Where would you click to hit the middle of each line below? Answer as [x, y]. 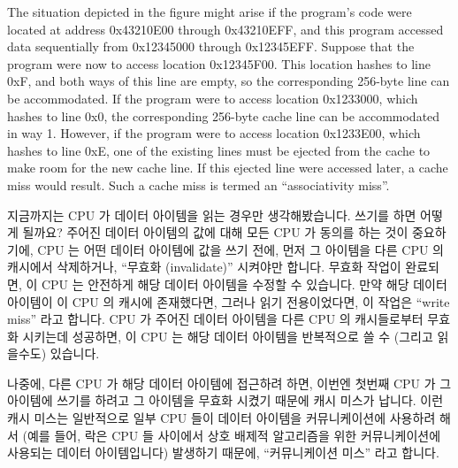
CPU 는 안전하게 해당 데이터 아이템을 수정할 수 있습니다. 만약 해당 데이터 [244, 284]
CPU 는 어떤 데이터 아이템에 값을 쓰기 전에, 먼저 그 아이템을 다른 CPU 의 [240, 249]
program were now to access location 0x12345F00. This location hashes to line [219, 63]
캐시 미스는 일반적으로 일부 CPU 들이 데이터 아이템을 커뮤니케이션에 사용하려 [221, 418]
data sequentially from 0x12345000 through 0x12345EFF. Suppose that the [211, 46]
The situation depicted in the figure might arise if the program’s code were [210, 12]
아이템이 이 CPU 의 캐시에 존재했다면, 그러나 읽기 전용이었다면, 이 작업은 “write [229, 301]
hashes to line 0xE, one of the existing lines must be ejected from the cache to [219, 150]
